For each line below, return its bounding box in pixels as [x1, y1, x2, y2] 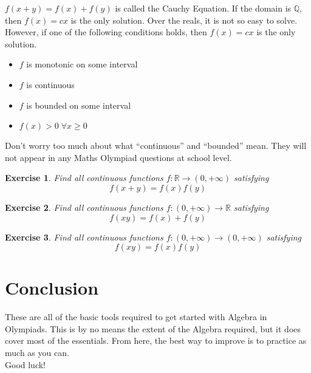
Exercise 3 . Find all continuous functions [5, 230, 163, 243]
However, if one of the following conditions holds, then [5, 26, 207, 38]
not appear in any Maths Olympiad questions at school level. [5, 151, 232, 163]
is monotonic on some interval [26, 58, 138, 70]
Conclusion [5, 275, 99, 300]
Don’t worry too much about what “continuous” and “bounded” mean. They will [5, 139, 307, 152]
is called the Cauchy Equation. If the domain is [115, 2, 292, 14]
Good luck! [5, 358, 46, 371]
